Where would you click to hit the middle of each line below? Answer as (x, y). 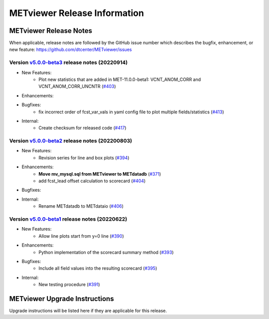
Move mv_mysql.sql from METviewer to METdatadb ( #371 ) (100, 174)
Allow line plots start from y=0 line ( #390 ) (81, 236)
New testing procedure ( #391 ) (69, 285)
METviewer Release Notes (51, 31)
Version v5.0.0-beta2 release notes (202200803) (70, 141)
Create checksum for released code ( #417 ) (82, 128)
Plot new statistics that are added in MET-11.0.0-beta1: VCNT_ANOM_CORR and (120, 79)
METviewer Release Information (77, 13)
